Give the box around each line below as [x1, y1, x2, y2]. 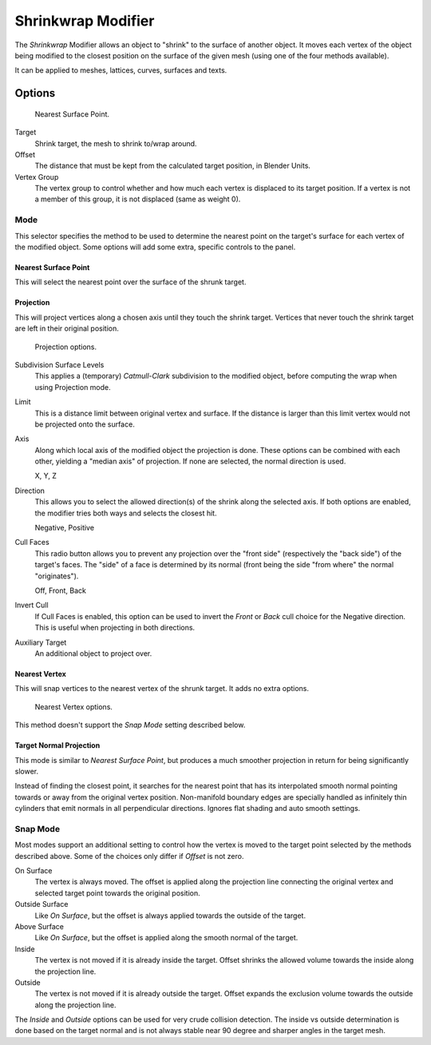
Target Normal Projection [14, 741, 101, 750]
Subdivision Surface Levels [14, 360, 105, 369]
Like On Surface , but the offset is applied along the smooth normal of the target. [34, 933, 299, 943]
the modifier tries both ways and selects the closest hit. [34, 508, 217, 518]
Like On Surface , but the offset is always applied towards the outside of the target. [34, 911, 306, 920]
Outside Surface [14, 900, 69, 909]
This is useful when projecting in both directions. [34, 623, 196, 633]
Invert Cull [14, 600, 49, 610]
